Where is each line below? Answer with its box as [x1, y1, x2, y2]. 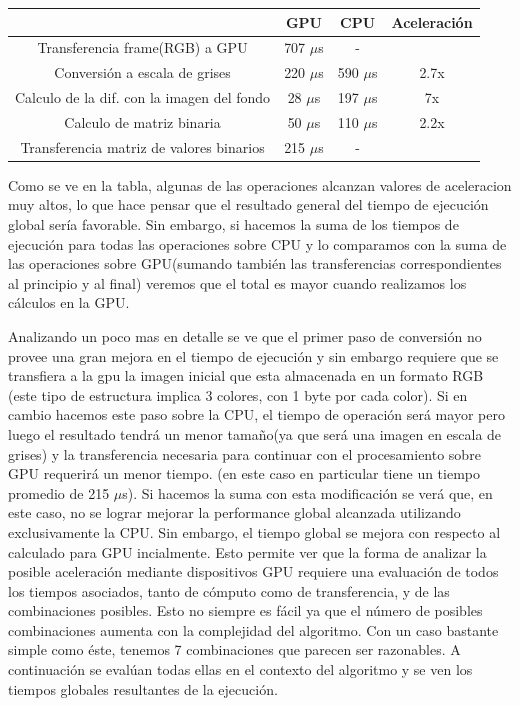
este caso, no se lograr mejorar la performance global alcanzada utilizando [8, 502, 461, 523]
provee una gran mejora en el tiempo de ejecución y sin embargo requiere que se [8, 345, 499, 366]
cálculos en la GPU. [8, 292, 130, 313]
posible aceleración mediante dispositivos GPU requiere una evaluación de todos [8, 561, 499, 582]
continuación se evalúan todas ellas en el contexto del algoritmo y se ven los [8, 659, 473, 680]
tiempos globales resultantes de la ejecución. [8, 678, 278, 699]
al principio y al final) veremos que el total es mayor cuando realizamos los [8, 272, 467, 293]
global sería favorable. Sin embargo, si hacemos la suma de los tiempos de [8, 214, 459, 234]
